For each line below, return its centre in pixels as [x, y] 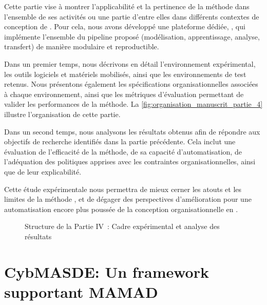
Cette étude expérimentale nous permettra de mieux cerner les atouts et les [123, 189]
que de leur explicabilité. [43, 171]
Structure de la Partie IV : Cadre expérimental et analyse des [122, 226]
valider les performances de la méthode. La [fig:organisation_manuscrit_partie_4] [133, 104]
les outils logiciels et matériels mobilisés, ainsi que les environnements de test [125, 74]
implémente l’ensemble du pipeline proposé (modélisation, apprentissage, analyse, [132, 36]
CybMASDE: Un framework [107, 271]
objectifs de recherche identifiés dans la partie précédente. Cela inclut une [120, 141]
